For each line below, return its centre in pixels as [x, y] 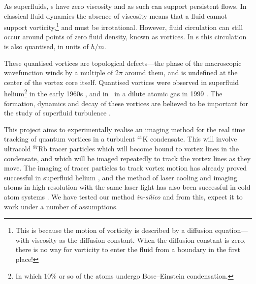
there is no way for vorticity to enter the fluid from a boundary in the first [128, 249]
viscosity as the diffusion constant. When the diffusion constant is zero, [139, 240]
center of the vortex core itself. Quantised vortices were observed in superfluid [122, 82]
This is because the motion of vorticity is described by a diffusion [114, 230]
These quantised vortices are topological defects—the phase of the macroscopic [123, 63]
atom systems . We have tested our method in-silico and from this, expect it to [123, 197]
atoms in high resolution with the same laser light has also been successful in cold [127, 187]
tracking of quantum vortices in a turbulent [70, 139]
